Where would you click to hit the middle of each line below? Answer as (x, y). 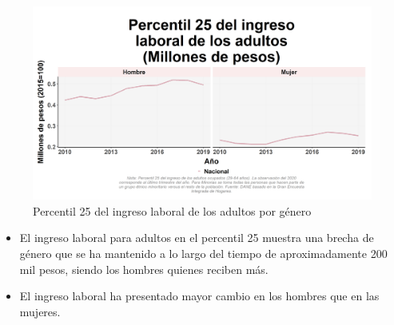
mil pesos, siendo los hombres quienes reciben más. (144, 269)
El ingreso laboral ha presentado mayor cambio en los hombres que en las (199, 296)
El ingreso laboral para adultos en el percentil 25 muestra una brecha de (197, 238)
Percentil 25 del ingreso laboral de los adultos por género (172, 210)
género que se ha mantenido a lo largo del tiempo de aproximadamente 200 (203, 253)
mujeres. (40, 311)
